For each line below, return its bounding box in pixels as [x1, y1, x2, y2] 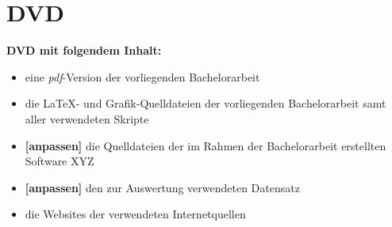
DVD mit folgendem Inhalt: [6, 42, 162, 59]
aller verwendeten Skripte [25, 110, 149, 127]
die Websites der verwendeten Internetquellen [25, 206, 246, 222]
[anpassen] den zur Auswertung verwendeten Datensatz [25, 179, 300, 195]
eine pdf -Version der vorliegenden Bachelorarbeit [25, 68, 260, 85]
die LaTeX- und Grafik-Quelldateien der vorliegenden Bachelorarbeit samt [25, 95, 386, 112]
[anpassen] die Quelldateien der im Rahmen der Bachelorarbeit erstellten [25, 137, 386, 153]
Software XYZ [25, 153, 94, 169]
